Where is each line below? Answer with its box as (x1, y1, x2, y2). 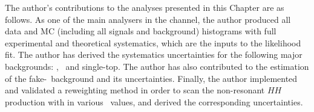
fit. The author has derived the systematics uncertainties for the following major (5, 48, 303, 61)
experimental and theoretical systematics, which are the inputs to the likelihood (5, 36, 301, 49)
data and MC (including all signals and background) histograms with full (5, 25, 276, 37)
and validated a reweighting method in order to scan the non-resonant (5, 84, 265, 96)
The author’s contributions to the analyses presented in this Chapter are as (5, 1, 284, 13)
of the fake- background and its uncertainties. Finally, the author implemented (5, 72, 298, 84)
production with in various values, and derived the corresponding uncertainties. (5, 95, 303, 108)
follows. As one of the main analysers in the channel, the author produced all (5, 13, 291, 25)
